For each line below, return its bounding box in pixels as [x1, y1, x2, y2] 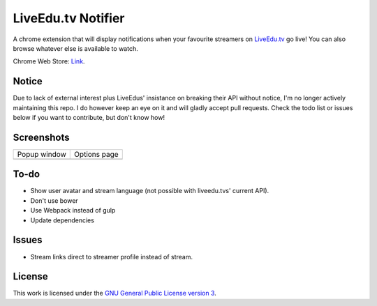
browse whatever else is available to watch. [13, 44, 139, 52]
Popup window [17, 149, 66, 159]
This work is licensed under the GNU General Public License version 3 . [13, 289, 216, 298]
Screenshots [13, 131, 70, 143]
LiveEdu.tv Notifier [13, 10, 125, 26]
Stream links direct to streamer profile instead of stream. [30, 252, 193, 261]
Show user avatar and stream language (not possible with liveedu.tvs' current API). [30, 187, 269, 195]
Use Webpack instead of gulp [30, 206, 116, 215]
